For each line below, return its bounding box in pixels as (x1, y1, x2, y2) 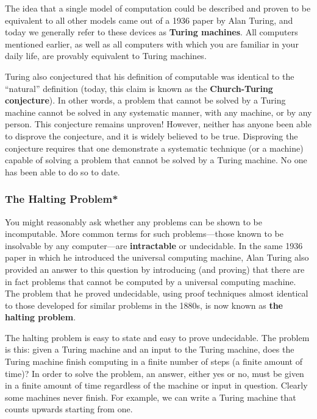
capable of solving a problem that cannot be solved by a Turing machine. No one (5, 153, 307, 166)
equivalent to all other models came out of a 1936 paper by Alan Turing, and (5, 13, 293, 26)
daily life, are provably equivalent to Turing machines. (5, 49, 207, 62)
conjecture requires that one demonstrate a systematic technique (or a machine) (5, 141, 304, 154)
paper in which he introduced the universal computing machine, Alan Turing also (5, 251, 309, 264)
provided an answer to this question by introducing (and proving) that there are (5, 262, 305, 275)
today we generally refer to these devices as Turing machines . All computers (5, 26, 298, 38)
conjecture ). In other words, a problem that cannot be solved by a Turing (5, 94, 286, 107)
